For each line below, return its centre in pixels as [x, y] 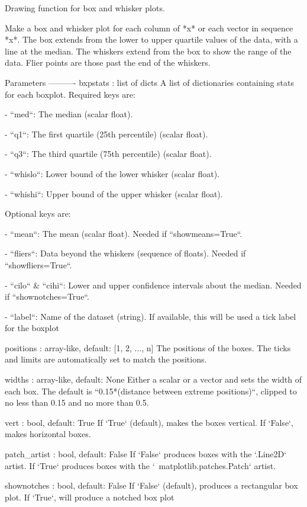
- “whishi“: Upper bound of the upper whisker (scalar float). [114, 193]
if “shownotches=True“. [47, 296]
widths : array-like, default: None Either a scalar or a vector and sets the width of [153, 379]
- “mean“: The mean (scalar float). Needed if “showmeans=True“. [124, 233]
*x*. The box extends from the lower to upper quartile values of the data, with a [151, 39]
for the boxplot [32, 328]
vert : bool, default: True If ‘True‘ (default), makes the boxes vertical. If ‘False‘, [149, 422]
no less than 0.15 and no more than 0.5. [77, 402]
